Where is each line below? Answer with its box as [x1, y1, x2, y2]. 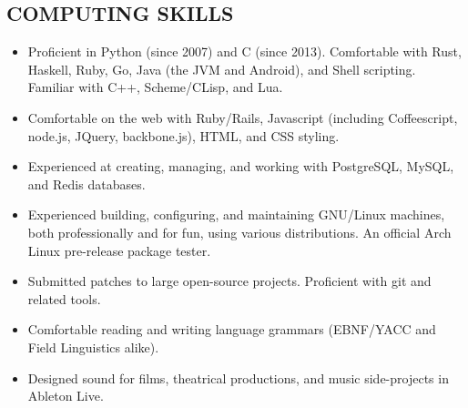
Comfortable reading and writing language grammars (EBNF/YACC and [27, 320, 436, 339]
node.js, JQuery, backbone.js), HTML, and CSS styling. [27, 126, 340, 145]
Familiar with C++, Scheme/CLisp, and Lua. [27, 77, 283, 97]
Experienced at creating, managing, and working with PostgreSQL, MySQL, [27, 157, 454, 176]
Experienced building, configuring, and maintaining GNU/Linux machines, [27, 205, 445, 224]
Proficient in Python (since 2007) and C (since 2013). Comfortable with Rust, [27, 42, 462, 61]
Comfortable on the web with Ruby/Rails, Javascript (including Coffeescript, [27, 107, 458, 127]
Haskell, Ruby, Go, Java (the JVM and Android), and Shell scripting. [27, 59, 416, 78]
